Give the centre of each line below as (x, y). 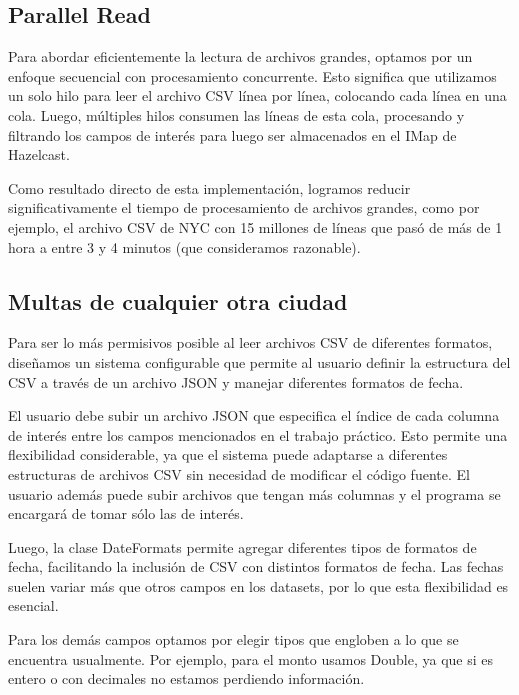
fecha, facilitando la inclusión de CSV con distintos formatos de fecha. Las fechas (256, 566)
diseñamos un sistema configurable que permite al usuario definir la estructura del (259, 361)
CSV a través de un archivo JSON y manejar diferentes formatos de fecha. (236, 381)
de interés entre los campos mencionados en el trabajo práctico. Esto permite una (258, 434)
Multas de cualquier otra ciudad (178, 300)
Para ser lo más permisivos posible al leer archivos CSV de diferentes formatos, (250, 342)
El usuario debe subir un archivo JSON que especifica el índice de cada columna (254, 415)
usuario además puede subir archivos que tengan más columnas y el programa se (254, 493)
